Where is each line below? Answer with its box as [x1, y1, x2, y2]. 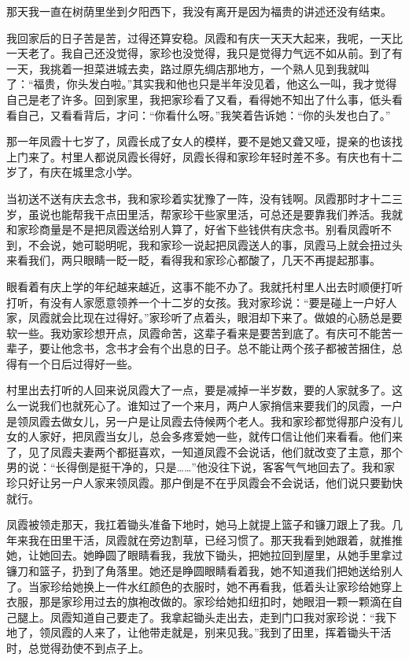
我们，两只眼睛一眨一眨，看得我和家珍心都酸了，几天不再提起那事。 [28, 252, 381, 268]
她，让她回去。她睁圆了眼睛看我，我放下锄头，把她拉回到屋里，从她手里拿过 [6, 547, 403, 563]
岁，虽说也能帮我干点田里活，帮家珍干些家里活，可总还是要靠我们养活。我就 [6, 205, 403, 222]
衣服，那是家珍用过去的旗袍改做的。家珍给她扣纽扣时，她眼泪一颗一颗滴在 [6, 593, 392, 610]
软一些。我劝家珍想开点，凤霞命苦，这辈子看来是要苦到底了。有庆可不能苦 [6, 324, 392, 341]
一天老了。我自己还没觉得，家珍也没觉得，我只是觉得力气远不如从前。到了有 [6, 45, 403, 61]
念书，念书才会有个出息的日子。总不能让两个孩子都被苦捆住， [72, 340, 392, 356]
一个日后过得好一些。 [28, 355, 138, 371]
